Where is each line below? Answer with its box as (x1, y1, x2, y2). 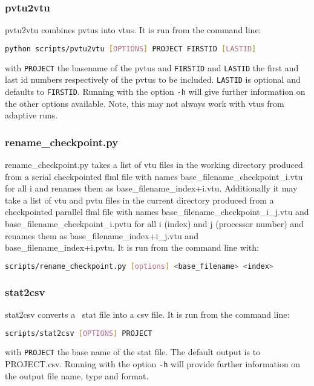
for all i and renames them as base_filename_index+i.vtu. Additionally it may (5, 182, 298, 195)
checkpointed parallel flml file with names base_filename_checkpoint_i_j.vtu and (5, 205, 309, 218)
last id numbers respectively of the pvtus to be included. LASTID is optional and (5, 73, 301, 86)
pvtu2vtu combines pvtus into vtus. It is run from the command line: (5, 24, 261, 36)
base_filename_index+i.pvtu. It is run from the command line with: (5, 241, 259, 254)
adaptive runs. (5, 109, 58, 121)
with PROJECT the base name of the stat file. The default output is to (5, 346, 261, 358)
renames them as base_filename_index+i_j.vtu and (5, 229, 198, 242)
